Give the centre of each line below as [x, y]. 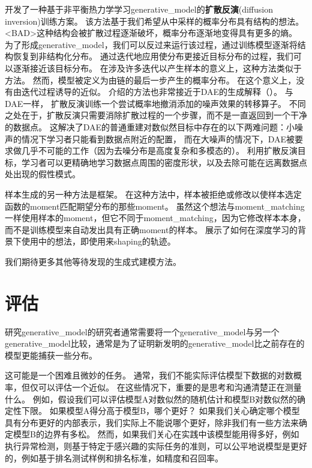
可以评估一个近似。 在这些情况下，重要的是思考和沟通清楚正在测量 [170, 387]
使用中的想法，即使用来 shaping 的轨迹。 [98, 241]
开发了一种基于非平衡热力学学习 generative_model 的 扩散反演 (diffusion [139, 9]
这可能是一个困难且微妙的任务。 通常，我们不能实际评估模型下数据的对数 [149, 375]
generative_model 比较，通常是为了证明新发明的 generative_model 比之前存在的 [155, 343]
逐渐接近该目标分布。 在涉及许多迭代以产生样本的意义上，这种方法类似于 [157, 68]
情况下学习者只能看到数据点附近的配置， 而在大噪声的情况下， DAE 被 [158, 138]
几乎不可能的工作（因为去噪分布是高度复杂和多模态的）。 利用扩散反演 [159, 150]
